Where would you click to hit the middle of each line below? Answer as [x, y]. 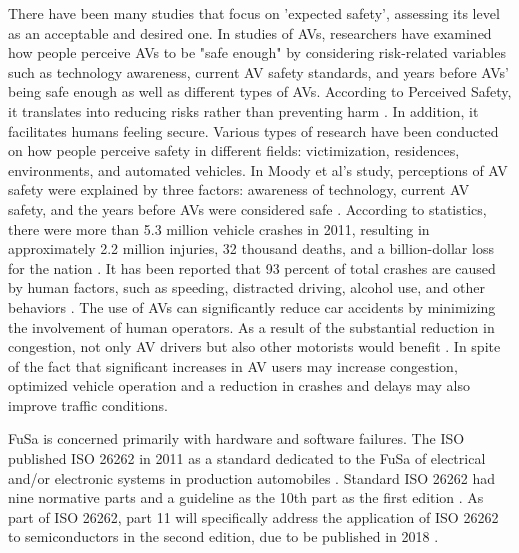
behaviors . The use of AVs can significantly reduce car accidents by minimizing [252, 306]
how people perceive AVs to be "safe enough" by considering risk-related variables [257, 52]
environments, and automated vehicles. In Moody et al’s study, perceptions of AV [258, 169]
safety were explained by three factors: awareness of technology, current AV [239, 189]
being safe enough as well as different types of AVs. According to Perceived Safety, [260, 91]
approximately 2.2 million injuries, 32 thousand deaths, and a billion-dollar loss [251, 248]
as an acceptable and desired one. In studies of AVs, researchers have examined [250, 32]
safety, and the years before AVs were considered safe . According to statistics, [247, 208]
